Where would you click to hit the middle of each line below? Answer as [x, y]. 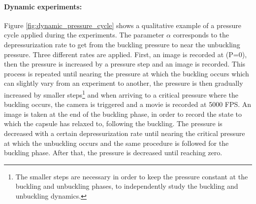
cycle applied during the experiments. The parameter [84, 35]
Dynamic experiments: [43, 6]
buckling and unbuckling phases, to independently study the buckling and [127, 186]
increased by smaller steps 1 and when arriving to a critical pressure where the [121, 94]
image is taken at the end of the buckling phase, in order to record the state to [123, 114]
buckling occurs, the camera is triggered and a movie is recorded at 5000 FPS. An [128, 104]
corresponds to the [201, 35]
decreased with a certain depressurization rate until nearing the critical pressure [125, 133]
